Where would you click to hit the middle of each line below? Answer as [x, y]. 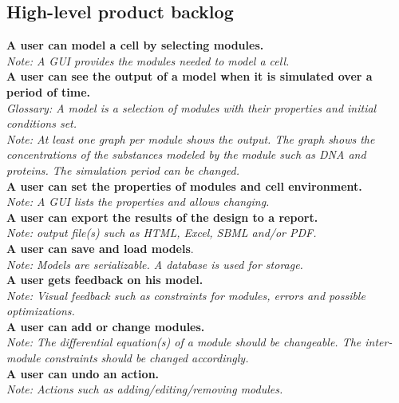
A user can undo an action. [83, 373]
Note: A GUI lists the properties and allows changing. [138, 201]
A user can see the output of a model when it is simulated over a [190, 76]
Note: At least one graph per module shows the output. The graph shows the [191, 138]
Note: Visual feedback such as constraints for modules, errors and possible [186, 295]
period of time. [48, 91]
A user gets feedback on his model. [105, 280]
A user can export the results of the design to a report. [162, 217]
